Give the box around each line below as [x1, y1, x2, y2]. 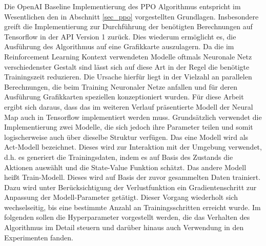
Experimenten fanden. [4, 232, 73, 242]
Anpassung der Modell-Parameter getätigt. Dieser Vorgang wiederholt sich [4, 192, 238, 202]
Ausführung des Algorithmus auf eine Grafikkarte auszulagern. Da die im [4, 41, 234, 52]
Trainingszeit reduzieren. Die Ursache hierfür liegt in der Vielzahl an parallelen [4, 71, 252, 82]
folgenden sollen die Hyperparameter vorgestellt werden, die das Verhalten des [4, 212, 250, 222]
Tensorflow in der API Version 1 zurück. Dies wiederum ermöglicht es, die [4, 31, 236, 42]
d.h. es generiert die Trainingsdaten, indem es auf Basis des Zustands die [4, 151, 233, 162]
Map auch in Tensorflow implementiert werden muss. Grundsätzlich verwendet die [4, 111, 262, 122]
